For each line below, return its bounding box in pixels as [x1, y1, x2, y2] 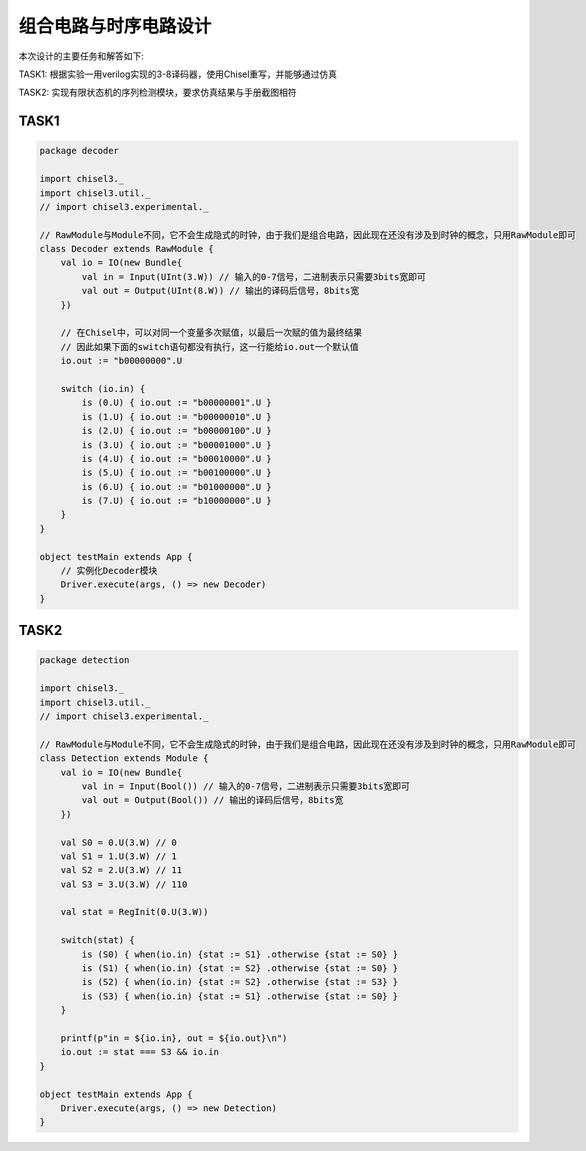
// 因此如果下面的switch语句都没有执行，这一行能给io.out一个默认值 [60, 341, 359, 352]
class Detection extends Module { [39, 753, 209, 764]
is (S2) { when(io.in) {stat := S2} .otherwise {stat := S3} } [81, 976, 399, 988]
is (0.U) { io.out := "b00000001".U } [81, 397, 272, 409]
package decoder [39, 145, 120, 157]
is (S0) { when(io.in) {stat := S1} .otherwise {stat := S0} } [81, 948, 399, 960]
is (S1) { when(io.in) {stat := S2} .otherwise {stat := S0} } [81, 963, 399, 974]
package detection [39, 655, 130, 666]
